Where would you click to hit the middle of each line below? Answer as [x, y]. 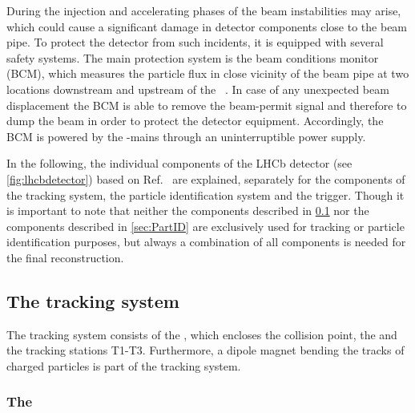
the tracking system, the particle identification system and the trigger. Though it [205, 194]
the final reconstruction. [65, 257]
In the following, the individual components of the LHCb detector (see [179, 163]
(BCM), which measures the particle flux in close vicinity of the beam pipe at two [208, 73]
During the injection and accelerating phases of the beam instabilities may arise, [204, 10]
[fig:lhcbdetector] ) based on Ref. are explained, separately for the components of [206, 178]
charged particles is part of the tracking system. [124, 365]
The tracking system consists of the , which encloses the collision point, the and [202, 334]
